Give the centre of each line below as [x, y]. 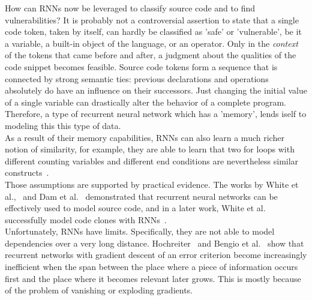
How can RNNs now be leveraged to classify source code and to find [130, 8]
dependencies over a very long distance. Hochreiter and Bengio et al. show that [154, 243]
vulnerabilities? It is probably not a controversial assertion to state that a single [152, 19]
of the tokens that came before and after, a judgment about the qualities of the [151, 55]
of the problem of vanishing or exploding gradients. [99, 290]
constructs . [27, 172]
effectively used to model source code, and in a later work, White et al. [135, 208]
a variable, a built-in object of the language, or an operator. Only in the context [151, 43]
